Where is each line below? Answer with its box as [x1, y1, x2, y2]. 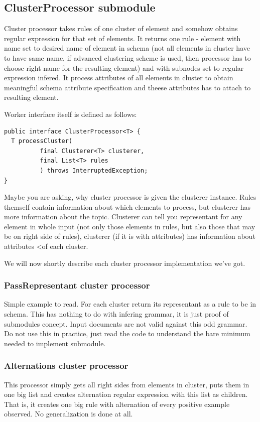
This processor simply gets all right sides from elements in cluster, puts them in [4, 379, 249, 389]
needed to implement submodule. [4, 338, 106, 348]
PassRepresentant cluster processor [4, 279, 150, 292]
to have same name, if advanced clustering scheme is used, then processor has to [4, 52, 251, 63]
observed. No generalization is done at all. [4, 408, 133, 419]
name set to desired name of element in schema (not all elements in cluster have [4, 43, 250, 53]
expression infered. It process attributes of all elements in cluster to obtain [4, 72, 233, 83]
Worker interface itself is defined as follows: [4, 108, 137, 119]
